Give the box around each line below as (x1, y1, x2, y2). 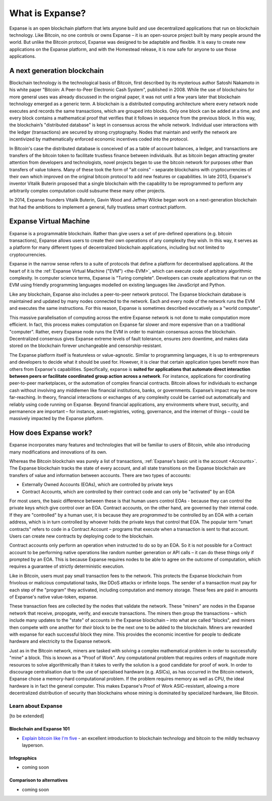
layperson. (22, 742, 44, 748)
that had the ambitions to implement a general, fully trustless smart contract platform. (9, 204, 187, 210)
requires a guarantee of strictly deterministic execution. (9, 563, 124, 569)
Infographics (9, 755, 37, 761)
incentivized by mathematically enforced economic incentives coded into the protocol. (9, 136, 189, 142)
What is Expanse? (9, 8, 86, 19)
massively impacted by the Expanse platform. (9, 416, 104, 422)
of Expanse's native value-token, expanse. (9, 594, 98, 600)
